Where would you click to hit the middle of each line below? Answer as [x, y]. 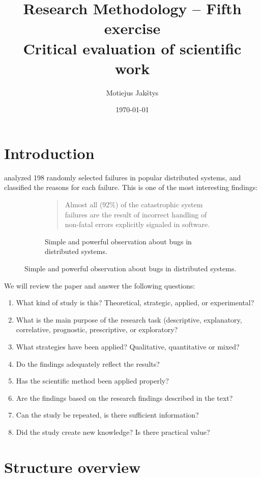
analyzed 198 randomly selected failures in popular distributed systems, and [123, 177]
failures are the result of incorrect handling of [136, 214]
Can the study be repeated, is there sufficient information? [107, 415]
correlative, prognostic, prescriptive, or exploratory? [97, 329]
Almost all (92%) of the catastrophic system [134, 204]
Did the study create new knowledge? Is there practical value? [113, 432]
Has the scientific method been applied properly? [92, 381]
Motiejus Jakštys [132, 92]
